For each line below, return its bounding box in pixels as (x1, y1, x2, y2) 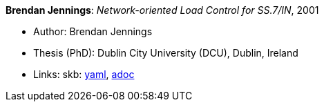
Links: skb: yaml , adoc (33, 68, 135, 80)
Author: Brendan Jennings (33, 26, 153, 37)
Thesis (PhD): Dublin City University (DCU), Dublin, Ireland (33, 47, 298, 59)
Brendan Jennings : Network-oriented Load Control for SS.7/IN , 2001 (6, 4, 319, 16)
